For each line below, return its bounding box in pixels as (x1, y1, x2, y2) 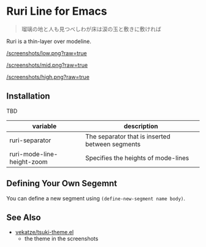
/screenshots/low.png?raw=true (6, 49, 87, 56)
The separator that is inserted (85, 132, 170, 140)
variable (32, 121, 57, 130)
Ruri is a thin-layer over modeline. (6, 37, 92, 45)
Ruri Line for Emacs (6, 4, 107, 18)
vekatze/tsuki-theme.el (15, 229, 74, 236)
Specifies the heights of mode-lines (85, 153, 189, 162)
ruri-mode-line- (9, 150, 58, 158)
